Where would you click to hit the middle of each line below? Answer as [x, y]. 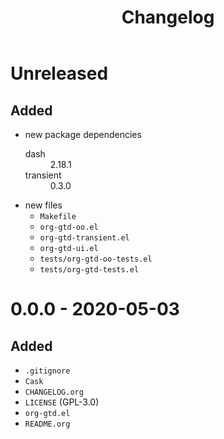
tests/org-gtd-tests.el [89, 270]
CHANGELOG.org [54, 392]
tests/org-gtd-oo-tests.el [96, 259]
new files [43, 205]
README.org [47, 424]
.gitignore [47, 371]
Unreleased [59, 73]
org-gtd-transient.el [84, 238]
